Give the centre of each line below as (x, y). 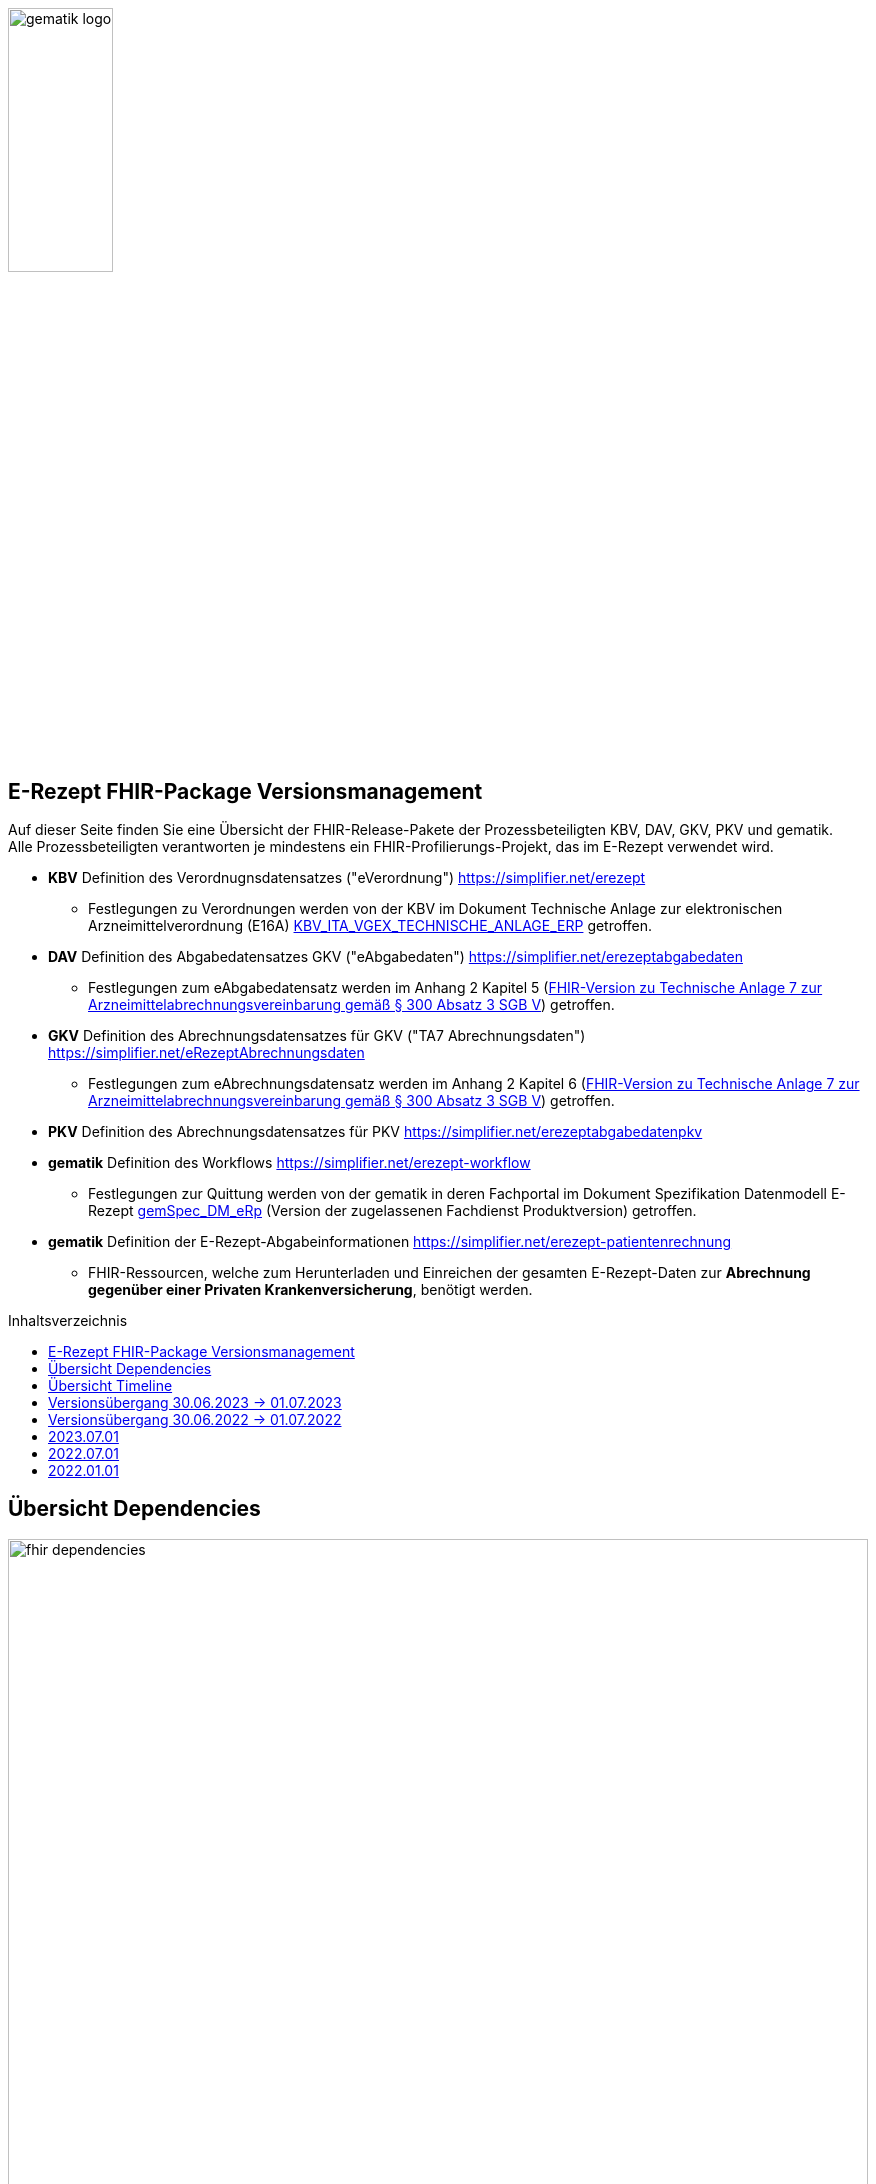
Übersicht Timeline (110, 1386)
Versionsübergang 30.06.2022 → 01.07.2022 (195, 1420)
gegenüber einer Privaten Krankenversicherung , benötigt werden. (310, 1290)
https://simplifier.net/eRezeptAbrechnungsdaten (206, 1053)
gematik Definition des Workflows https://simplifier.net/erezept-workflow (289, 1163)
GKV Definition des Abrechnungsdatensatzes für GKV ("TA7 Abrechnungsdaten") (317, 1036)
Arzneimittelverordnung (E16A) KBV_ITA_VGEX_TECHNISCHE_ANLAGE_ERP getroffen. (370, 926)
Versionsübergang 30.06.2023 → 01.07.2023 (195, 1403)
